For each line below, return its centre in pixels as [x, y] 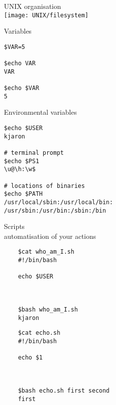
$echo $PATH [23, 194]
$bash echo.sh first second [64, 390]
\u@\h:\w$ [20, 169]
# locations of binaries [44, 186]
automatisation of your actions [50, 236]
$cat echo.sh [39, 333]
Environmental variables [41, 112]
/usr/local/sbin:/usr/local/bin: [58, 202]
